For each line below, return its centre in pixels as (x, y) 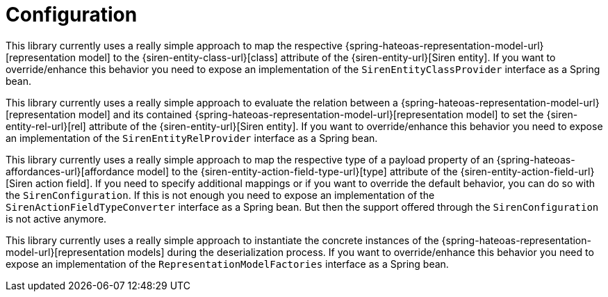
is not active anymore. (56, 218)
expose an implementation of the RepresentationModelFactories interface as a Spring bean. (227, 264)
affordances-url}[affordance (70, 171)
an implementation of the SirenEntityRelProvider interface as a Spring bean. (192, 138)
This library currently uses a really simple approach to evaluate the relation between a (202, 102)
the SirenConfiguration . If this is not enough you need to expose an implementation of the (220, 195)
